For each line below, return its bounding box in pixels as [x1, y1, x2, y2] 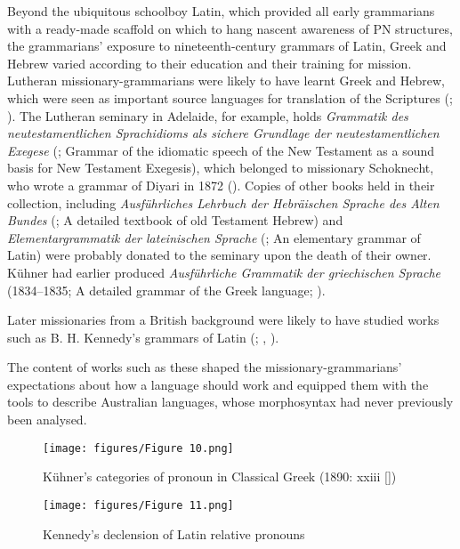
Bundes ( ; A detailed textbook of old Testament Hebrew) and [7, 211, 343, 230]
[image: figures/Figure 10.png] [43, 441, 234, 455]
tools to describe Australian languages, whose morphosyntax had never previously [7, 392, 454, 411]
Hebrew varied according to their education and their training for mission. [7, 53, 412, 72]
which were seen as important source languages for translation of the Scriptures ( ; [7, 88, 453, 107]
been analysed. [7, 410, 87, 429]
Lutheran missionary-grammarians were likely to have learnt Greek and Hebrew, [7, 71, 445, 90]
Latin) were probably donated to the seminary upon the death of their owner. [7, 246, 432, 264]
